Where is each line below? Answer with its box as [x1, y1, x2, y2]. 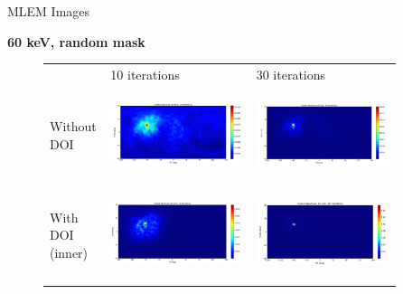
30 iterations [256, 64, 326, 83]
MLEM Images [7, 2, 90, 20]
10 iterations [110, 64, 180, 83]
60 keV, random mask [7, 32, 145, 51]
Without [50, 117, 97, 136]
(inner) [50, 242, 89, 261]
